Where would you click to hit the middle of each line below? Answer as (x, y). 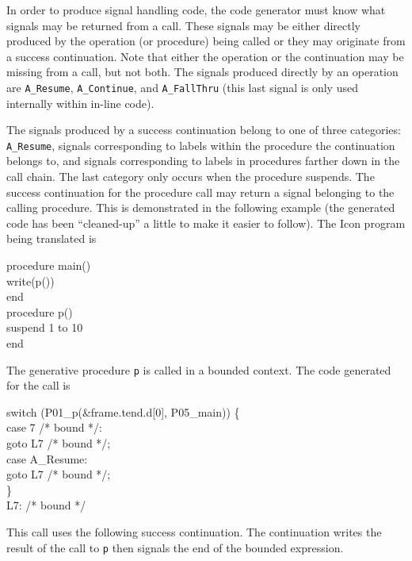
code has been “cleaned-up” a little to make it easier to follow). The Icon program (206, 223)
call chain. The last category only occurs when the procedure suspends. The (191, 177)
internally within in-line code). (80, 103)
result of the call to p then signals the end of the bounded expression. (175, 547)
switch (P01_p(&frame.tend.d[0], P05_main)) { (123, 411)
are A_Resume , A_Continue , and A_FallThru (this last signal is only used (182, 87)
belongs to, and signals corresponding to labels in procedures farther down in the (203, 161)
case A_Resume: (47, 458)
